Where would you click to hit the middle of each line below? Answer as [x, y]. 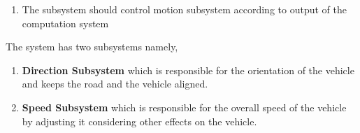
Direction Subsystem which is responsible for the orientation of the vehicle [188, 70]
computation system [65, 23]
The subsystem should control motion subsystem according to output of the [184, 9]
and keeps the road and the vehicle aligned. [115, 84]
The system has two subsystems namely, [92, 47]
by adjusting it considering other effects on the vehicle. [139, 121]
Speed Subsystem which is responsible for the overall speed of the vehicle [184, 107]
